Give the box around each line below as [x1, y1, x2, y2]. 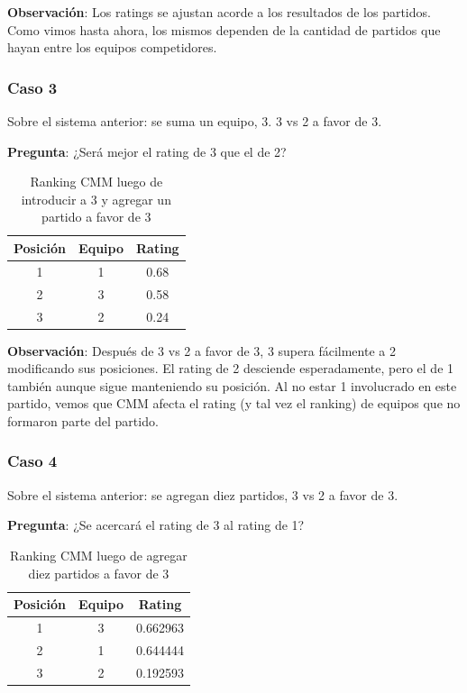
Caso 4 [7, 450, 58, 472]
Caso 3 [7, 76, 58, 98]
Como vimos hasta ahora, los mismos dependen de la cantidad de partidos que [7, 20, 441, 39]
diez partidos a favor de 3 [28, 563, 169, 582]
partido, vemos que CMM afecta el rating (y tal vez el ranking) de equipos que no [7, 394, 461, 413]
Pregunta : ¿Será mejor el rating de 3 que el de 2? [7, 141, 287, 160]
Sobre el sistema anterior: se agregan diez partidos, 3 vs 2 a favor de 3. [7, 485, 398, 504]
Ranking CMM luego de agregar [10, 545, 188, 564]
